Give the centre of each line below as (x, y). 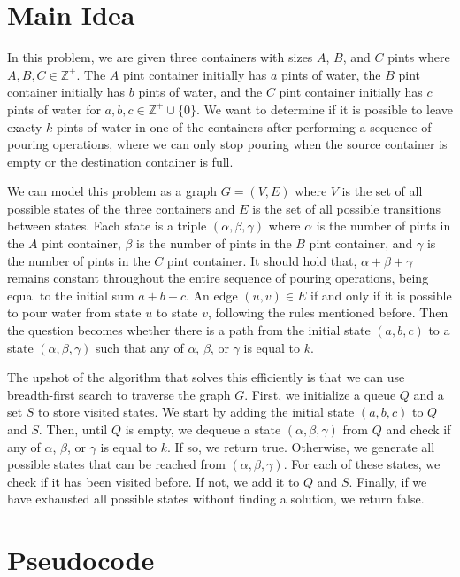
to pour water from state (74, 312)
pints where (419, 57)
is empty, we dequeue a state (203, 429)
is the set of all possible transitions (347, 208)
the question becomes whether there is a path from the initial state (189, 330)
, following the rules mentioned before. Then (328, 312)
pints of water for (54, 109)
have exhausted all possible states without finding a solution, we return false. (216, 499)
